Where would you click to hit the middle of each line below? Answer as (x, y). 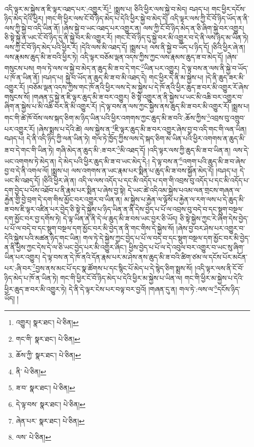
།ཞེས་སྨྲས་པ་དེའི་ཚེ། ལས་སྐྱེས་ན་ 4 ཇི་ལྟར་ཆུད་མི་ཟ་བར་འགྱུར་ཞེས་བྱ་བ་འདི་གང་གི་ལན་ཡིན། (142, 128)
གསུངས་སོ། (17, 96)
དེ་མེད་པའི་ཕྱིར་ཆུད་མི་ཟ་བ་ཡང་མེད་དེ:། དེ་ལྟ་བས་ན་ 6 (120, 160)
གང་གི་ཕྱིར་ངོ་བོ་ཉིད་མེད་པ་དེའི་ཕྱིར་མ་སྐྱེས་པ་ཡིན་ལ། (121, 277)
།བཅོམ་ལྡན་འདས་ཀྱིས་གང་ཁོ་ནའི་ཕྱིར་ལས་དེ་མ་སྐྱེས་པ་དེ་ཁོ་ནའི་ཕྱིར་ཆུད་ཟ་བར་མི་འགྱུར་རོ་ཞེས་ (138, 87)
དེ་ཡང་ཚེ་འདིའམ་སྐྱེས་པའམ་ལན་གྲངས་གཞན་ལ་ (185, 190)
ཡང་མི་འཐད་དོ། (22, 180)
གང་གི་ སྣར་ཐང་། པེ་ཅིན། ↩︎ (48, 338)
